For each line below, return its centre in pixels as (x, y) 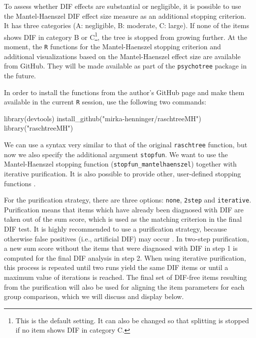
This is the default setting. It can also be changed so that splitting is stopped (132, 320)
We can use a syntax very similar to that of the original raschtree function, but (126, 144)
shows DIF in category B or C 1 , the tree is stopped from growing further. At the (126, 36)
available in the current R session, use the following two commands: (105, 102)
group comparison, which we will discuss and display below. (94, 296)
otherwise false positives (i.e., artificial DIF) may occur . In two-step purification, (127, 238)
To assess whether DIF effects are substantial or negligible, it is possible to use (123, 6)
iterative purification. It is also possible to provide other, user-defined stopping (123, 173)
